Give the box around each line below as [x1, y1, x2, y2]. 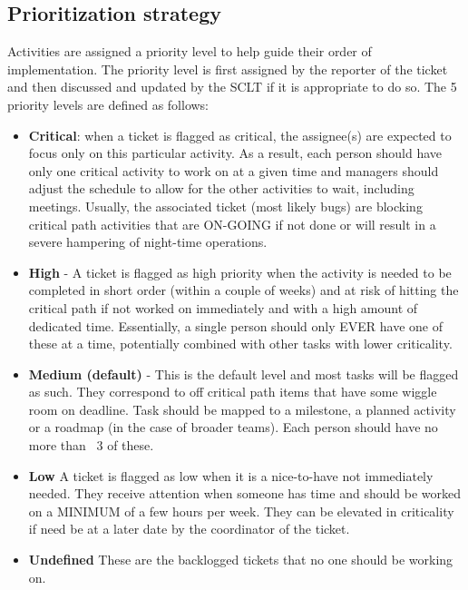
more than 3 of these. [28, 436, 154, 455]
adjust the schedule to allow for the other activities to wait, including [28, 179, 414, 198]
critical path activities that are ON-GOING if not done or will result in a [28, 214, 436, 233]
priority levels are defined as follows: [7, 94, 210, 113]
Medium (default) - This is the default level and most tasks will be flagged [28, 364, 459, 383]
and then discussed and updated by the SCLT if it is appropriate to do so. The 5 [7, 77, 457, 96]
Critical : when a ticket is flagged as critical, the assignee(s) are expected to [28, 125, 452, 144]
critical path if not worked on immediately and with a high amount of [28, 298, 418, 317]
